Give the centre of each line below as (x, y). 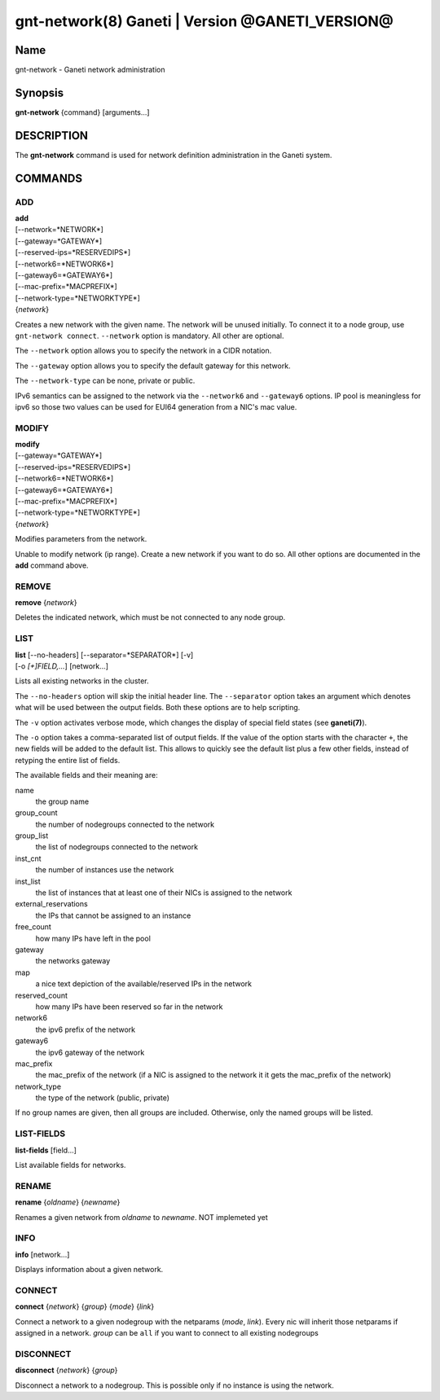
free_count (33, 927)
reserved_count (42, 995)
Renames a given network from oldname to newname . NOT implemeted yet (141, 1217)
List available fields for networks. (70, 1165)
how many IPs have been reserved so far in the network (129, 1007)
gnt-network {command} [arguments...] (82, 112)
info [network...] (42, 1254)
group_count (36, 813)
